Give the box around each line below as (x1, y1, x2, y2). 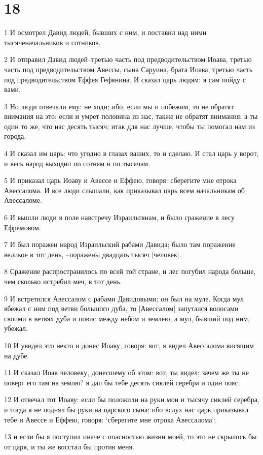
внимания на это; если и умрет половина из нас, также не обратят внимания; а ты (4, 111, 258, 122)
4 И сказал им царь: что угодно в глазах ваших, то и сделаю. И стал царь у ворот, (4, 148, 259, 159)
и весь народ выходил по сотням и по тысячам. (4, 158, 151, 168)
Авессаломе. (4, 195, 42, 205)
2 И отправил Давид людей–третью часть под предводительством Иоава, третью (4, 54, 252, 65)
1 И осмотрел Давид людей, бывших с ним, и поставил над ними (4, 27, 207, 38)
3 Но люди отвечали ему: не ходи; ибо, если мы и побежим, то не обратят (4, 101, 234, 111)
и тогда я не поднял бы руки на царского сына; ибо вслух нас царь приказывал (4, 404, 249, 414)
